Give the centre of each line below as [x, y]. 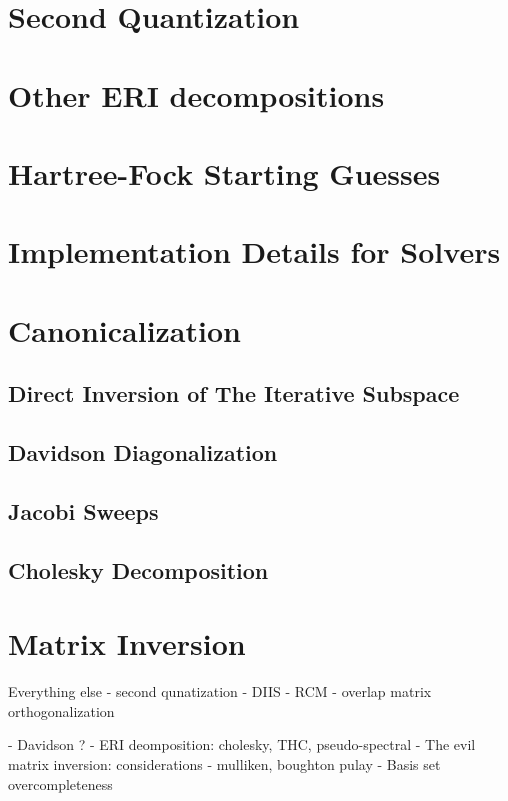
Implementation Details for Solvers [254, 251]
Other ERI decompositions [196, 94]
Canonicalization [124, 329]
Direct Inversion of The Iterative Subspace [234, 393]
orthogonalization [61, 710]
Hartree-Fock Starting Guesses [224, 172]
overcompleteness [60, 783]
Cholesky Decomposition [138, 569]
